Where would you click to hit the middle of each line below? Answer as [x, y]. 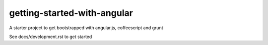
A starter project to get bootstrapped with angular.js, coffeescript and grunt [86, 28]
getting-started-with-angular [71, 13]
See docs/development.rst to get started [51, 37]
